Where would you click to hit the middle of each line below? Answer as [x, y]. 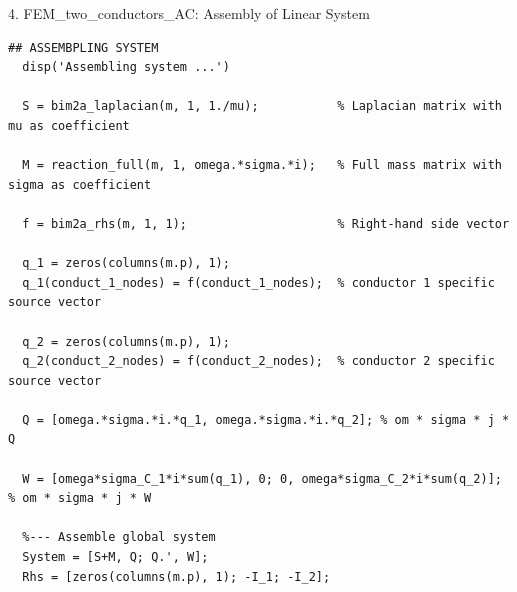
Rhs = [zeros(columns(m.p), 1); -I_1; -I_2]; [176, 576]
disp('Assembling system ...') [126, 67]
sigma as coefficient [80, 184]
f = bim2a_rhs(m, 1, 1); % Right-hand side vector [266, 223]
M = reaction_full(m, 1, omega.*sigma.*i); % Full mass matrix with [262, 165]
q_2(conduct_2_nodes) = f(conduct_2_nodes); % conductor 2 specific [258, 361]
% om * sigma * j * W [80, 498]
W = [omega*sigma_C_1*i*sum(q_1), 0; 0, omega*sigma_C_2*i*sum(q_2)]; [262, 478]
